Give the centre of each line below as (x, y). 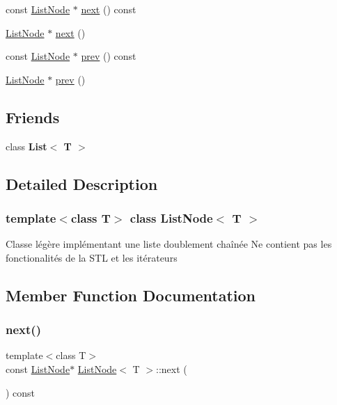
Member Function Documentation (131, 295)
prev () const (109, 56)
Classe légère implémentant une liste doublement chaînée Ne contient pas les (169, 244)
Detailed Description (82, 183)
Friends (33, 117)
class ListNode (171, 217)
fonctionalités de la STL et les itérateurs (92, 257)
